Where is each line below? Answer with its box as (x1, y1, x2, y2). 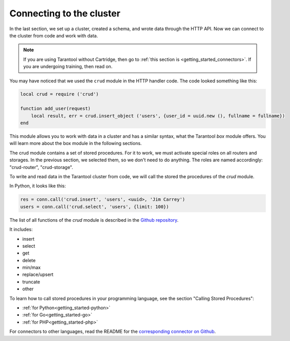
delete (22, 257, 36, 263)
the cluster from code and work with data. (9, 32, 98, 38)
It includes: (9, 226, 33, 232)
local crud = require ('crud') (20, 91, 99, 97)
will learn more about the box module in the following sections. (9, 140, 142, 146)
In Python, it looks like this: (9, 183, 66, 189)
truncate (22, 279, 40, 285)
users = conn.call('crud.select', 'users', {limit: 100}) (20, 204, 169, 209)
